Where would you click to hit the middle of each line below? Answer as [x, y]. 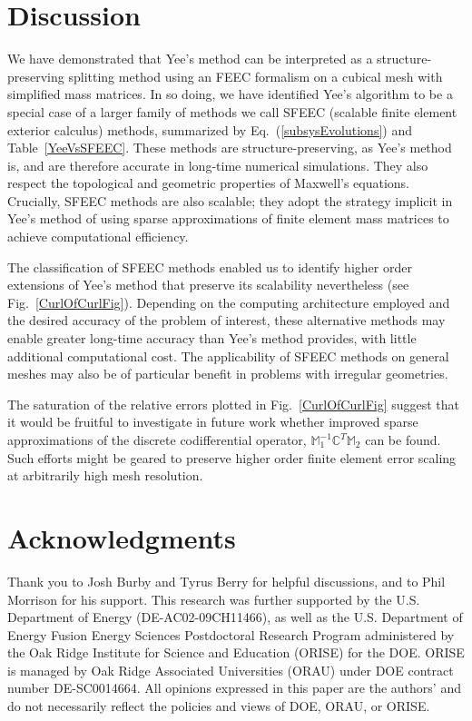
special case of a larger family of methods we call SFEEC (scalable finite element [232, 111]
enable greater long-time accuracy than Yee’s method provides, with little [212, 338]
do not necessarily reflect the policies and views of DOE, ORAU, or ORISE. [219, 706]
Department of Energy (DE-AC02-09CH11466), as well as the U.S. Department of [235, 617]
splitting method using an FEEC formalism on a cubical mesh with [256, 76]
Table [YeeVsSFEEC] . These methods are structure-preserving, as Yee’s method [230, 148]
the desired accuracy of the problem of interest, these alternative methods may [226, 320]
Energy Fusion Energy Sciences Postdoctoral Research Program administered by [231, 634]
